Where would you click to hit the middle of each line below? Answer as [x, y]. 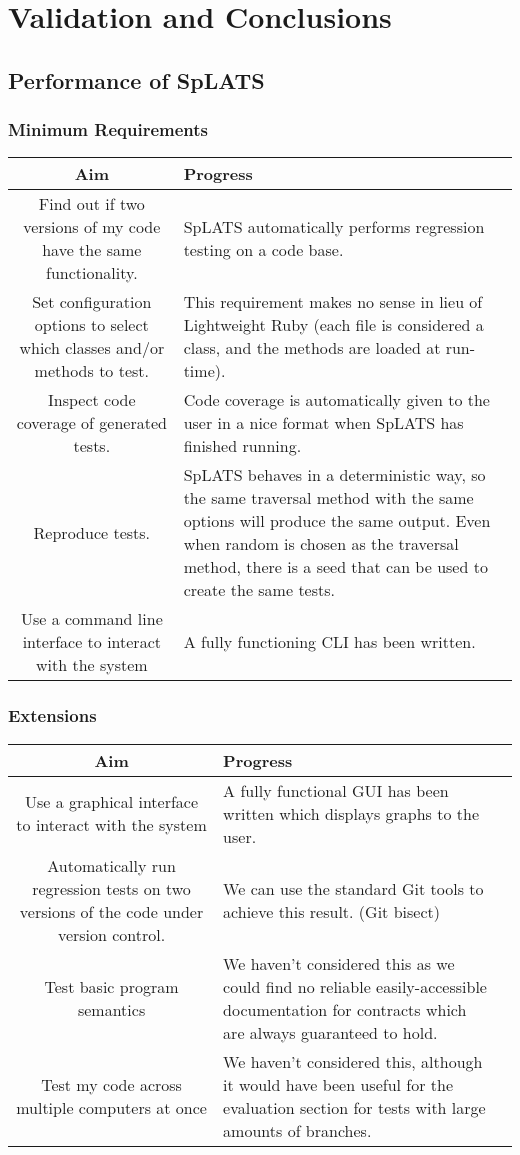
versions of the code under [111, 911]
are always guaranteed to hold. [330, 1032]
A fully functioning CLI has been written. [329, 642]
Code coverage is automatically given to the [336, 400]
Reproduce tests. [92, 532]
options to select [91, 325]
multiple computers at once [111, 1107]
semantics [111, 1009]
